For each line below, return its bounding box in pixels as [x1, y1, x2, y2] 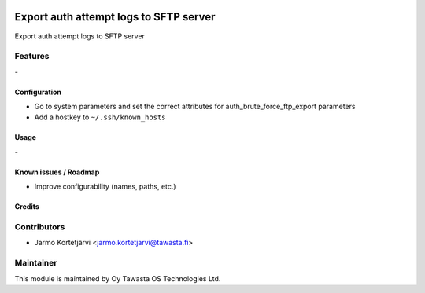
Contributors [14, 221, 65, 232]
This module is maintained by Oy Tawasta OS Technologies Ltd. [14, 273, 221, 283]
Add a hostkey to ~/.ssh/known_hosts [34, 112, 166, 122]
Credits [14, 202, 39, 211]
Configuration [14, 87, 62, 97]
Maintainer [14, 258, 57, 269]
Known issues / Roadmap [14, 167, 100, 177]
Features [14, 51, 50, 62]
